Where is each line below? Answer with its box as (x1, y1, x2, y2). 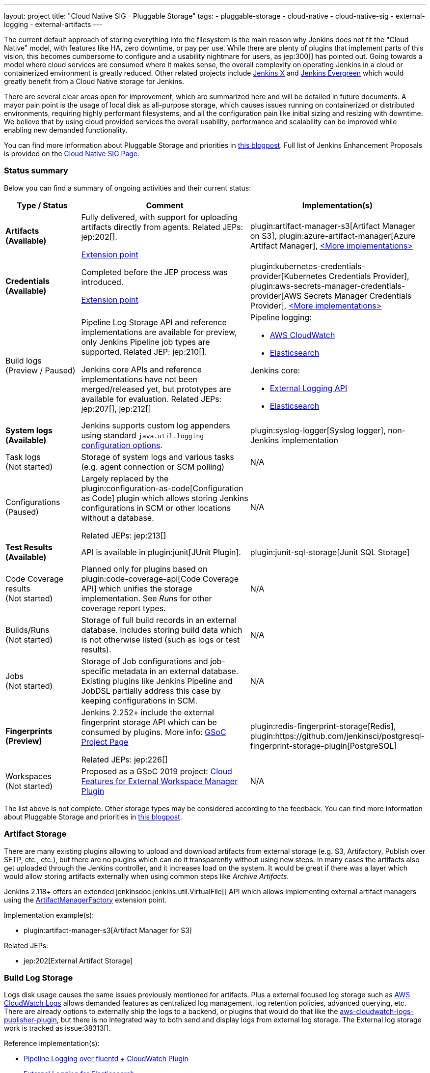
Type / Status (17, 200, 68, 210)
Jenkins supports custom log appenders (81, 420, 230, 430)
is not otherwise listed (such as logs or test (81, 634, 240, 645)
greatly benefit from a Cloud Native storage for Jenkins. (4, 77, 184, 85)
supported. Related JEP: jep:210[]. (81, 346, 207, 357)
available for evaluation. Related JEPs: (81, 394, 222, 404)
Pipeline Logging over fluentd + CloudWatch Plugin (24, 1054, 188, 1063)
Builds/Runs (5, 624, 50, 635)
